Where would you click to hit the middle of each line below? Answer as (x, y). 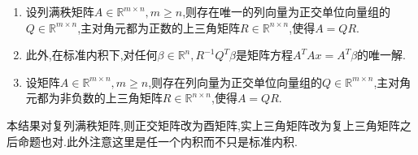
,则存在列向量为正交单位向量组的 (235, 82)
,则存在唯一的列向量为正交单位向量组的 (287, 11)
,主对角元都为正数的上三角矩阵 (159, 27)
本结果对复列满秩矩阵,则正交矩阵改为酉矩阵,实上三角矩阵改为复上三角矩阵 (203, 125)
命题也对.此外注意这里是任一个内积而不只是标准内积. (157, 141)
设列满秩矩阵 (60, 11)
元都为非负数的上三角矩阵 (94, 98)
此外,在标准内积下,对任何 (91, 55)
